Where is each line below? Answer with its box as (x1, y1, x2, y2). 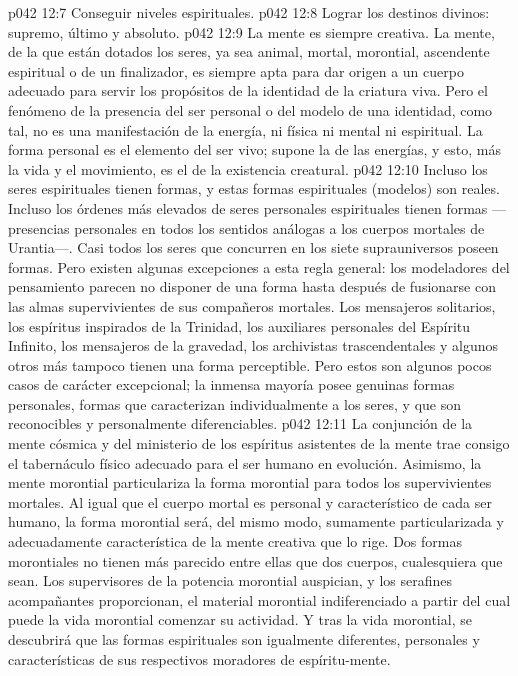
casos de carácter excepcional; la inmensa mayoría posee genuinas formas (8, 374, 455, 395)
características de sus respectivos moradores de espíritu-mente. (8, 648, 391, 669)
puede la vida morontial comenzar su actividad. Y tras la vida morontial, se (8, 609, 472, 630)
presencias (8, 217, 70, 238)
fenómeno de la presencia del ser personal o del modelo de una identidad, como (8, 99, 493, 120)
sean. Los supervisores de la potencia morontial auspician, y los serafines (8, 570, 452, 591)
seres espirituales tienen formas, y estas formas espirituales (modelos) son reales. (8, 178, 500, 199)
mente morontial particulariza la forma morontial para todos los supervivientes (8, 472, 492, 493)
